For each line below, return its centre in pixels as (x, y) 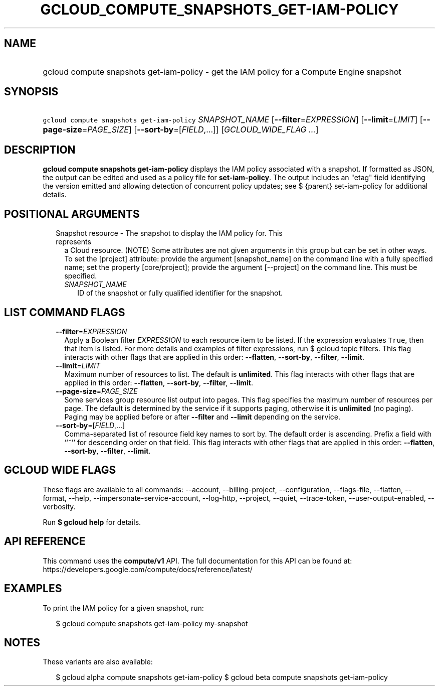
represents (73, 242)
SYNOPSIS (31, 92)
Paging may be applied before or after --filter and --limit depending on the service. (202, 417)
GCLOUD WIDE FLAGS (60, 470)
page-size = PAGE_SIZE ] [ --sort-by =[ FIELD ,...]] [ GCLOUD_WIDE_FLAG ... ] (181, 130)
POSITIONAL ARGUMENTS (72, 214)
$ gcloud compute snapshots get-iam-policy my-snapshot (152, 623)
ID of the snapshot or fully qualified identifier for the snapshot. (180, 293)
